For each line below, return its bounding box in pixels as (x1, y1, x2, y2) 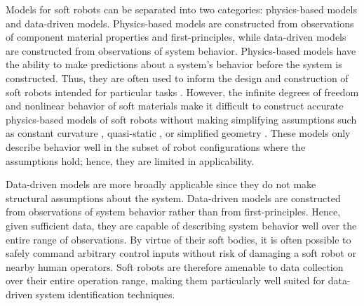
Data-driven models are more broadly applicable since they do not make (6, 177, 316, 192)
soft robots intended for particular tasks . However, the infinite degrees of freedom (6, 84, 359, 99)
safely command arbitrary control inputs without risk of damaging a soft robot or (6, 246, 356, 260)
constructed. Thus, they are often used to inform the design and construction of (6, 70, 349, 85)
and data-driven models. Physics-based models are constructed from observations (6, 15, 354, 30)
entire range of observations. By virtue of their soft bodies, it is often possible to (6, 232, 351, 246)
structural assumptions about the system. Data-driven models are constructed (6, 190, 341, 205)
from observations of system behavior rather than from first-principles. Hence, (6, 204, 341, 219)
